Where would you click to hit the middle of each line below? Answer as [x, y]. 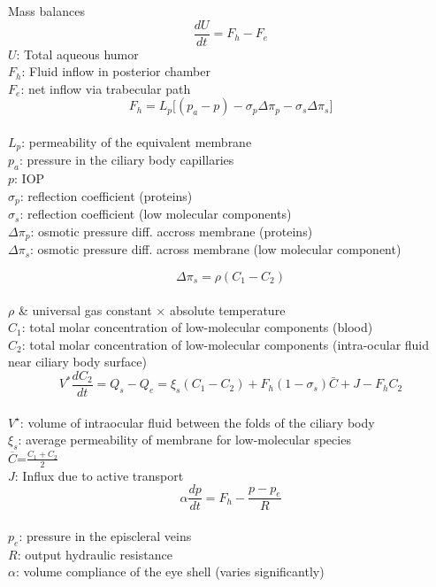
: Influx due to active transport [99, 475]
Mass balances [46, 11]
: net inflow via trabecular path [106, 88]
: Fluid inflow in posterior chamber [116, 71]
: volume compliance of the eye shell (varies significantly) [170, 572]
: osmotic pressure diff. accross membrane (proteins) [172, 231]
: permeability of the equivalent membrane [137, 142]
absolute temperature [227, 309]
